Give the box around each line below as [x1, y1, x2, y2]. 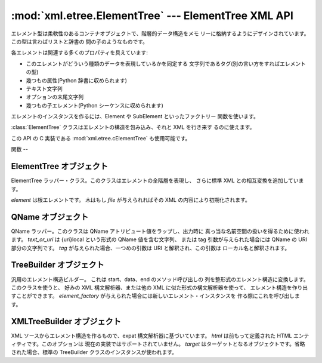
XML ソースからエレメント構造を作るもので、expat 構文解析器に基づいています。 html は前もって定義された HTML [11, 332, 292, 339]
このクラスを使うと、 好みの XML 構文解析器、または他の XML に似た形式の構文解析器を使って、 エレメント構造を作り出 [11, 284, 308, 291]
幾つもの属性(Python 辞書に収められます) [26, 76, 128, 84]
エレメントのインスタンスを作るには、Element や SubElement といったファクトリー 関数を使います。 [11, 113, 259, 120]
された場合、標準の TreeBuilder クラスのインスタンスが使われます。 [11, 349, 177, 356]
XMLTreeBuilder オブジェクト [11, 316, 122, 327]
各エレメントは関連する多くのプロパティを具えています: [11, 49, 148, 56]
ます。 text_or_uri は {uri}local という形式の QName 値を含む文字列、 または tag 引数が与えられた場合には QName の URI [11, 236, 307, 243]
